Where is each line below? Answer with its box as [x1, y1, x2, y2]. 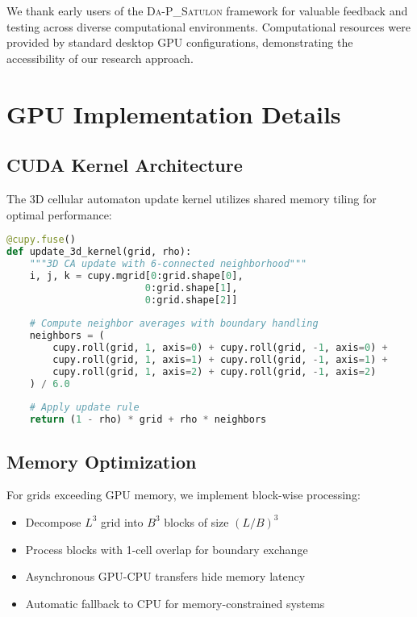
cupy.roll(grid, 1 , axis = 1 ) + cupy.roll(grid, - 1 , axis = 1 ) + [52, 353, 388, 365]
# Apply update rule [29, 402, 140, 414]
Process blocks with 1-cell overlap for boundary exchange [25, 540, 308, 557]
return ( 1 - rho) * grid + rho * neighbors [29, 414, 267, 426]
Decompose [25, 513, 81, 530]
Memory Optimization [6, 448, 197, 473]
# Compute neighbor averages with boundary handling [29, 318, 319, 330]
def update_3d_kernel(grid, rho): [6, 246, 192, 258]
